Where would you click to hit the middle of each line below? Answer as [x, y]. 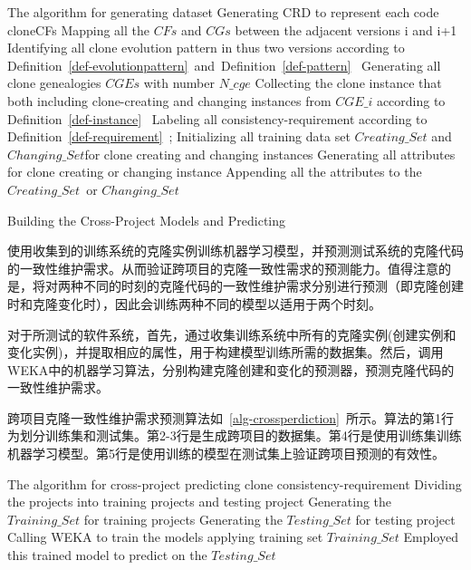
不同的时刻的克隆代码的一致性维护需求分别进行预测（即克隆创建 [273, 286]
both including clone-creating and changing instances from [169, 100]
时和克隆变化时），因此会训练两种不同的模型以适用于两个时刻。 [194, 303]
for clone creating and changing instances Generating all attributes [270, 154]
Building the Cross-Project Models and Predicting [147, 220]
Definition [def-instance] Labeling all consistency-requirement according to [217, 118]
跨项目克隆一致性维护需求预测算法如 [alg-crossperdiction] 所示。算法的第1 [224, 417]
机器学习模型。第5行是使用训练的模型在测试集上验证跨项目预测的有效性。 [226, 454]
